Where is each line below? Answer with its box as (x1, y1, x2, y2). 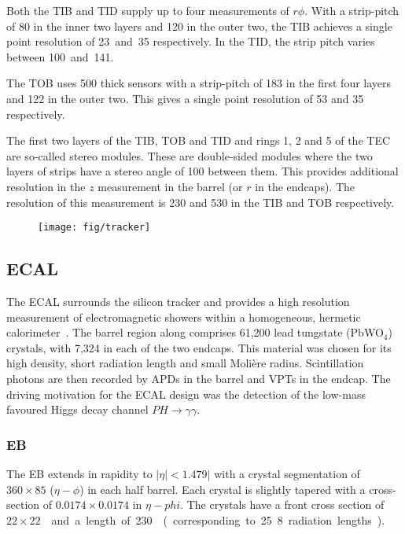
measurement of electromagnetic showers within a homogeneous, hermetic (6, 308, 361, 325)
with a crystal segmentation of (214, 465, 360, 481)
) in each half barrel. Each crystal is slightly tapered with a (79, 481, 366, 497)
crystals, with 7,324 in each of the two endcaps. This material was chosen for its (6, 339, 392, 355)
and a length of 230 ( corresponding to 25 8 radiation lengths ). (51, 511, 385, 528)
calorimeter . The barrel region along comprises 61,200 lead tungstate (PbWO (6, 324, 384, 341)
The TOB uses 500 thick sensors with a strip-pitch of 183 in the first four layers (6, 75, 392, 91)
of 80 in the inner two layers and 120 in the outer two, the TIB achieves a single (6, 17, 392, 34)
